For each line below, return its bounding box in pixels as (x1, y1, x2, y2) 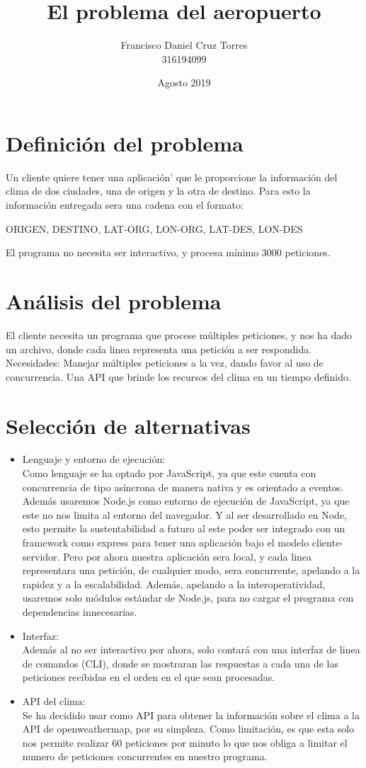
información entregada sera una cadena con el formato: (6, 197, 244, 212)
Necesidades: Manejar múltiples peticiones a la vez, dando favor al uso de (6, 355, 324, 370)
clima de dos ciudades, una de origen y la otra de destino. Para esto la (6, 183, 311, 198)
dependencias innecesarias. (22, 604, 137, 619)
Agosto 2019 (157, 75, 211, 90)
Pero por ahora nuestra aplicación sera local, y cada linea (63, 549, 312, 563)
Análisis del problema (6, 287, 222, 315)
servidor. (22, 549, 60, 563)
